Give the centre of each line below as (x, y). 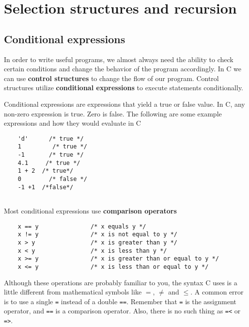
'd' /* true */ (51, 139)
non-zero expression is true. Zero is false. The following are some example (113, 113)
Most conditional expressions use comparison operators (90, 210)
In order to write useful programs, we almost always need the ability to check (119, 59)
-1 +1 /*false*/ (46, 187)
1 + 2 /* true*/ (46, 171)
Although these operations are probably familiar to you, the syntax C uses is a (121, 282)
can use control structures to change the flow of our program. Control (111, 78)
